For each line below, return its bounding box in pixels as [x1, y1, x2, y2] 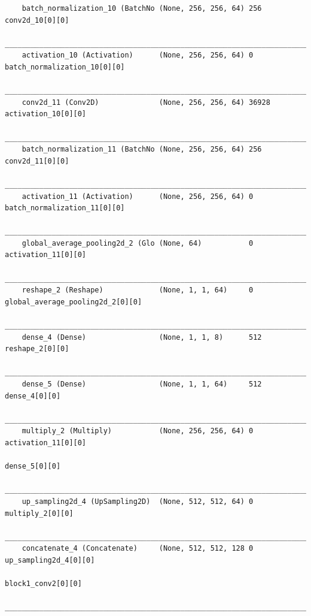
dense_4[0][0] [5, 391, 61, 400]
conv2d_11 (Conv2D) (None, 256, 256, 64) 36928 [22, 98, 270, 107]
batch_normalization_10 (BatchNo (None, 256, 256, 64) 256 [22, 4, 262, 13]
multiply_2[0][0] [5, 509, 74, 518]
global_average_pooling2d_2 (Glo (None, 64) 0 [22, 238, 254, 247]
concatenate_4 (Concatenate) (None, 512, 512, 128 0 [22, 544, 254, 553]
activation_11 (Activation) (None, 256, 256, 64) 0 [22, 192, 254, 201]
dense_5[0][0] [5, 462, 61, 471]
